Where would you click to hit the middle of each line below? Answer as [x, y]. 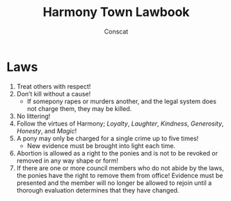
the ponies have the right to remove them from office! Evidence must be [120, 175]
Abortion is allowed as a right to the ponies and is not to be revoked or [117, 153]
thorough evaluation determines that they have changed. [98, 190]
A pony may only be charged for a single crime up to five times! [107, 138]
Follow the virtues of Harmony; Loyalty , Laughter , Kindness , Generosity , [120, 124]
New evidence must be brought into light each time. [101, 146]
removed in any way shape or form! [67, 161]
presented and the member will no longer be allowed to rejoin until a [114, 183]
